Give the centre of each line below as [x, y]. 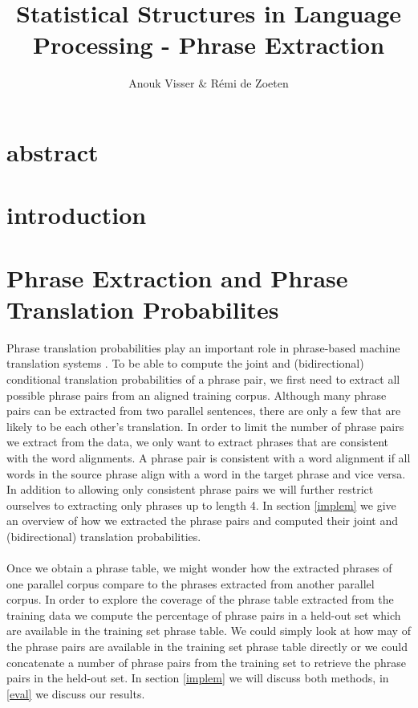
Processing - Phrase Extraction [209, 45]
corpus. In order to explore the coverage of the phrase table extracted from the [200, 599]
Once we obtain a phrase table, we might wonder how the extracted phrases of [199, 568]
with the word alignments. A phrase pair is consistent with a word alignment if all [209, 457]
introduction [77, 215]
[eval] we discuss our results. [76, 693]
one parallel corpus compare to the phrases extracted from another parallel [191, 583]
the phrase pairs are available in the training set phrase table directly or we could [207, 647]
